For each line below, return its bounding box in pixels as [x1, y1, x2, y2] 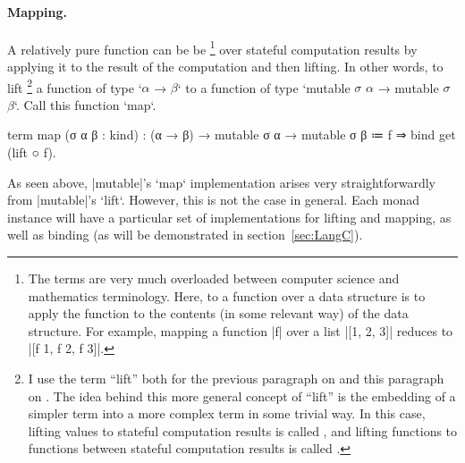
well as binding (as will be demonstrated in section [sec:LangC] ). [7, 225, 363, 244]
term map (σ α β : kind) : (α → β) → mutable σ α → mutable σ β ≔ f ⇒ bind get [7, 125, 456, 144]
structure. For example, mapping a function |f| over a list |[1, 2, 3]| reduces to [28, 321, 453, 340]
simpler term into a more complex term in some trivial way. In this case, [28, 404, 426, 423]
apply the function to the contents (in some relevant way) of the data [28, 304, 409, 323]
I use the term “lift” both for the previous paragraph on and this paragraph [28, 369, 444, 388]
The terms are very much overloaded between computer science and [28, 269, 400, 288]
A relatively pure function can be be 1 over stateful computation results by [7, 37, 418, 58]
